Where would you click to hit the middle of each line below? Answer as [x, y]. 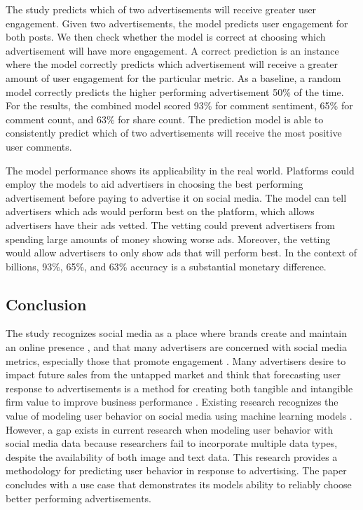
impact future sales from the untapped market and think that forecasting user [173, 374]
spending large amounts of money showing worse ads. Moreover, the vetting [168, 239]
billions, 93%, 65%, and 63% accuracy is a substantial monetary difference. [166, 266]
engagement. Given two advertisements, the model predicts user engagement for [177, 23]
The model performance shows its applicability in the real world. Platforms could [180, 170]
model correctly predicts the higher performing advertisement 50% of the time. [175, 91]
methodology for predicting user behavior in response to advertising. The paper [176, 470]
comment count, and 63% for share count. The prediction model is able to [165, 119]
